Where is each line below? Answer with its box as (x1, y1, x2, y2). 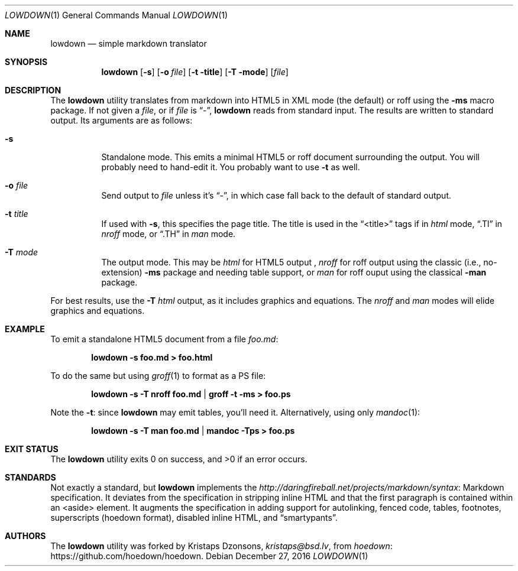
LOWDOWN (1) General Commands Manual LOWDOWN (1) (5, 10, 228, 20)
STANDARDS (5, 472, 56, 482)
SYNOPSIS (5, 57, 48, 67)
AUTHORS (5, 531, 46, 541)
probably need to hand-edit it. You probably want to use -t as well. (101, 162, 360, 172)
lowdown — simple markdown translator (50, 38, 207, 48)
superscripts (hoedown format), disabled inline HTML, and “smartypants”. (50, 512, 338, 523)
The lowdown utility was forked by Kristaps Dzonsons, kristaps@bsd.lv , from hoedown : (50, 541, 393, 551)
